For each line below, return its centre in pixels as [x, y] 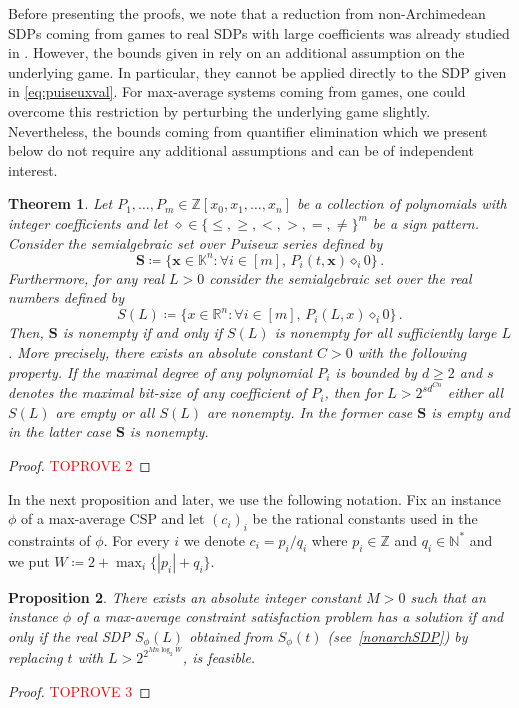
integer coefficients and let [88, 222]
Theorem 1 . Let [60, 203]
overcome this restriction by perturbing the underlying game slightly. [219, 110]
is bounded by [376, 371]
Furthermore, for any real [86, 277]
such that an [448, 596]
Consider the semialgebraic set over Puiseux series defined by [195, 242]
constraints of [49, 539]
